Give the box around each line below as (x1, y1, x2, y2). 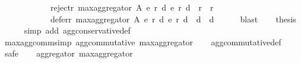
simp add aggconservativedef (24, 24, 131, 37)
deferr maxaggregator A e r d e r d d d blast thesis (50, 12, 296, 25)
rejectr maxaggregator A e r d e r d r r (50, 1, 214, 13)
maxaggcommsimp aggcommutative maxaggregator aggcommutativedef (4, 35, 281, 48)
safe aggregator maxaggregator (4, 47, 133, 59)
